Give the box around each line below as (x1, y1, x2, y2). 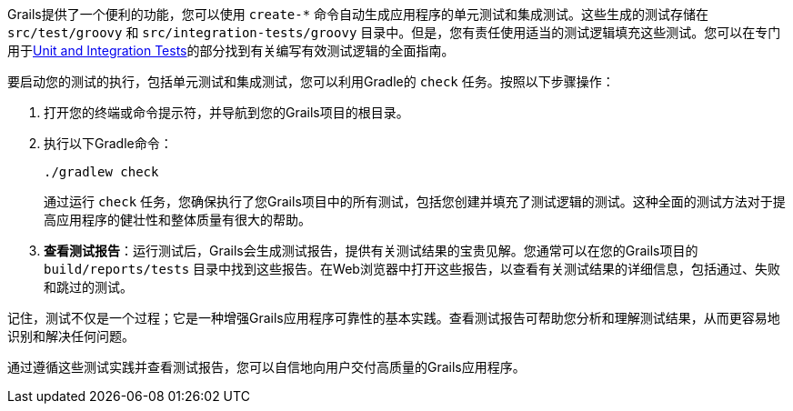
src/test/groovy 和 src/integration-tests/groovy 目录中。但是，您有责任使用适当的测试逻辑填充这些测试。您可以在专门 (7, 25, 781, 40)
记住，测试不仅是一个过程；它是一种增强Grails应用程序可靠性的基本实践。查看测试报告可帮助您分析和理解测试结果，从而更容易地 (7, 310, 780, 326)
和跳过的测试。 (44, 279, 133, 295)
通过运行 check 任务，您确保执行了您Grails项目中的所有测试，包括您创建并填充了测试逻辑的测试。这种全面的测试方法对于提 (44, 194, 786, 209)
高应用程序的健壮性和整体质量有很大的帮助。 (44, 212, 311, 227)
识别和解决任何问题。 (7, 328, 135, 344)
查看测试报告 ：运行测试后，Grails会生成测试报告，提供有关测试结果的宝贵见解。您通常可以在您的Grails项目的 (44, 243, 698, 258)
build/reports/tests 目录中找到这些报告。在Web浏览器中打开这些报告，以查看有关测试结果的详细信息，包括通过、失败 (44, 261, 780, 276)
